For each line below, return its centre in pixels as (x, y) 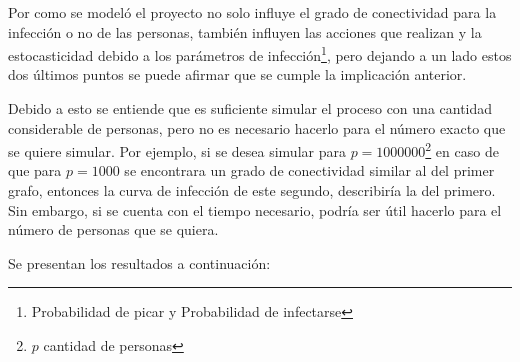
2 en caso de (462, 149)
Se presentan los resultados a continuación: (139, 262)
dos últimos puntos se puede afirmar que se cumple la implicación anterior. (237, 74)
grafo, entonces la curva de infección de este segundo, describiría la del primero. (252, 190)
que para (35, 170)
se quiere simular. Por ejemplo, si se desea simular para (177, 150)
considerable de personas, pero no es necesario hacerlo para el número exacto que (257, 127)
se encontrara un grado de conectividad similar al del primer (309, 170)
